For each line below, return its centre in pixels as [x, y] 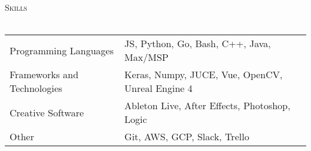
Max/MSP [147, 57]
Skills [16, 7]
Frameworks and [44, 75]
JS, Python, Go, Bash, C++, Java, [198, 44]
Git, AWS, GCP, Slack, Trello [187, 137]
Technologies [36, 88]
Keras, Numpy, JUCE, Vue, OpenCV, [204, 75]
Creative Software [47, 112]
